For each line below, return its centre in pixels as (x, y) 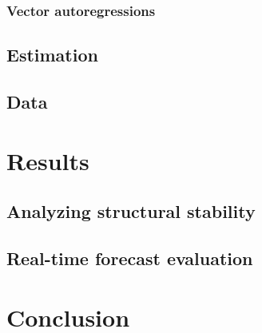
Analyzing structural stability (131, 211)
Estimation (52, 55)
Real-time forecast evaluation (130, 258)
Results (48, 160)
